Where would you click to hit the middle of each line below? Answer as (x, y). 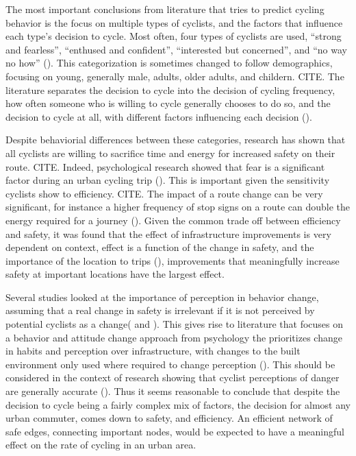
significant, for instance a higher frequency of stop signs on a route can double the (178, 207)
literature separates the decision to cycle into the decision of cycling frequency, (170, 89)
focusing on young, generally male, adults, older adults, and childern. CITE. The (175, 76)
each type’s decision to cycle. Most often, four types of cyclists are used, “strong (174, 36)
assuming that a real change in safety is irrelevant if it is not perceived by (160, 310)
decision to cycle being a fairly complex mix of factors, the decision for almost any (178, 404)
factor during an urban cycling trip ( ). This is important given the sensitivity (168, 180)
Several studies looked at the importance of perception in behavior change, (162, 297)
